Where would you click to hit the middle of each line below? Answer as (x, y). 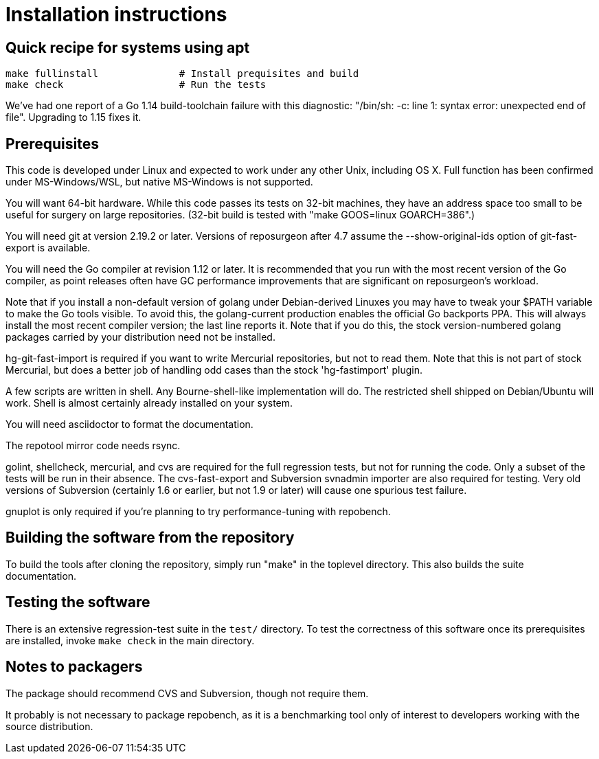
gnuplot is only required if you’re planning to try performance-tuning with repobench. (198, 512)
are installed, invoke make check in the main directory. (130, 640)
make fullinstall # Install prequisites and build (182, 74)
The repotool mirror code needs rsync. (93, 446)
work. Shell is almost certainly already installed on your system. (149, 403)
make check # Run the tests (136, 85)
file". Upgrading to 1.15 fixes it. (74, 117)
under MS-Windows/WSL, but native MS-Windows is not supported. (159, 182)
